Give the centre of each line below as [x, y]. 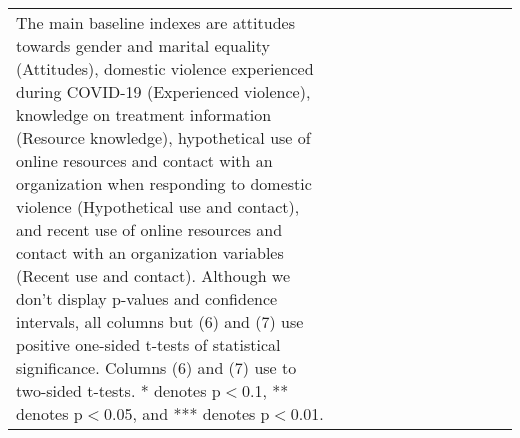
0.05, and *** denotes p [187, 413]
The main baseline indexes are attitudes [155, 22]
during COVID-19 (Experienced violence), [163, 91]
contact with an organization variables [150, 252]
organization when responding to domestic [164, 183]
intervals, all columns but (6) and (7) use [160, 321]
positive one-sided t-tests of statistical [148, 344]
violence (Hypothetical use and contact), [158, 206]
